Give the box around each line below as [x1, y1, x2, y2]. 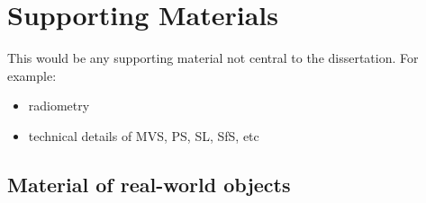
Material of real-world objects [7, 170, 291, 198]
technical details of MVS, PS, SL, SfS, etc [28, 126, 259, 145]
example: [7, 66, 57, 84]
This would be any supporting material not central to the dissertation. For [7, 49, 419, 67]
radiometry [28, 96, 90, 115]
